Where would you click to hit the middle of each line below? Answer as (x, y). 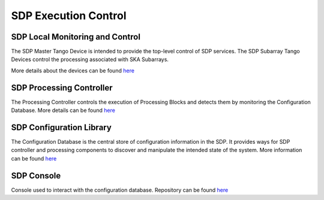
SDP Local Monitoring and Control (76, 37)
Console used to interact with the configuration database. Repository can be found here (120, 190)
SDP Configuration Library (61, 127)
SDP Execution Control (69, 16)
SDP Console (36, 176)
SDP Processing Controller (62, 88)
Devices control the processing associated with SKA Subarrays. (90, 59)
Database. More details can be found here (63, 110)
